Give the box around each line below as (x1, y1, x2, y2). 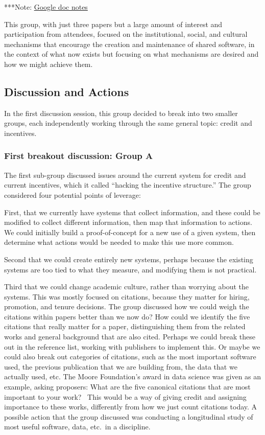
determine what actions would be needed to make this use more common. (4, 237, 234, 247)
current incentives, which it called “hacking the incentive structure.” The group (4, 179, 251, 190)
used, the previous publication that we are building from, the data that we (4, 361, 237, 372)
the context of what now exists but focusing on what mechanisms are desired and (4, 49, 259, 59)
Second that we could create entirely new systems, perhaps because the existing (4, 254, 253, 264)
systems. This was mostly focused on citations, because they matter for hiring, (4, 291, 250, 302)
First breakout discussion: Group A (4, 149, 153, 162)
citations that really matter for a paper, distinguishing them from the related (4, 321, 246, 332)
